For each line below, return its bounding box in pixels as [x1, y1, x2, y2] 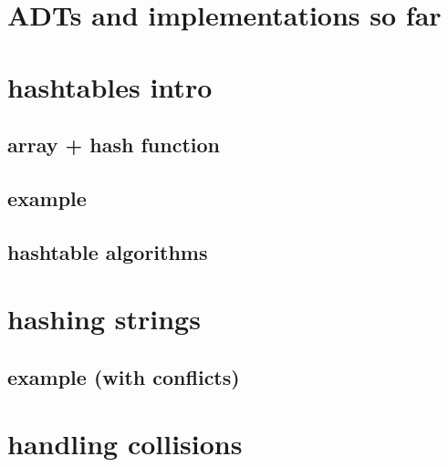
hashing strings [7, 300, 201, 337]
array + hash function [7, 130, 220, 159]
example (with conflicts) [7, 362, 240, 390]
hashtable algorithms [7, 237, 208, 265]
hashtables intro [7, 67, 213, 105]
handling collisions [7, 425, 243, 462]
